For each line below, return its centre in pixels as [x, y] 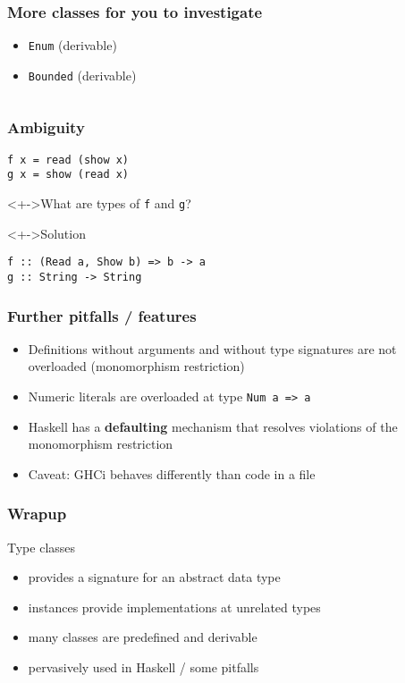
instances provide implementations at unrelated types [174, 607]
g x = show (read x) [68, 175]
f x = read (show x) [68, 160]
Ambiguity [46, 127]
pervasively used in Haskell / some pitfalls [143, 667]
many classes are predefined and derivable [143, 637]
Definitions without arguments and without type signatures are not [212, 348]
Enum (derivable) [72, 45]
